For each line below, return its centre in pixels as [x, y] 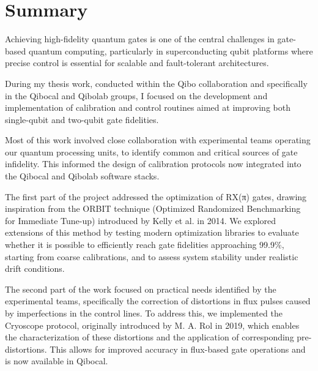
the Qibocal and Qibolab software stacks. [82, 176]
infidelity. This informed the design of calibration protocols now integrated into [153, 164]
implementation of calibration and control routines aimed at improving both [148, 107]
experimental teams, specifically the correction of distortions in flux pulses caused [158, 301]
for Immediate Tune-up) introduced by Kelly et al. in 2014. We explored [141, 220]
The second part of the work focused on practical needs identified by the [141, 289]
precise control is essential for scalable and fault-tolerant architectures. [137, 63]
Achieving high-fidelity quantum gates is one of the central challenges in [140, 39]
